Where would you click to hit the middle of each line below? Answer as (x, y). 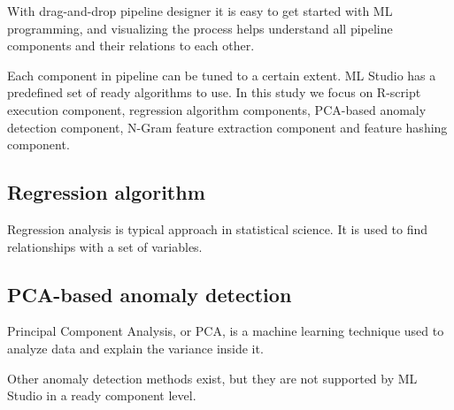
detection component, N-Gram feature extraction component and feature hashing (227, 127)
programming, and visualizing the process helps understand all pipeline (200, 28)
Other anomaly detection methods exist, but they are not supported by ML (212, 378)
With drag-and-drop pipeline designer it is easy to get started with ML (200, 11)
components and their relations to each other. (131, 46)
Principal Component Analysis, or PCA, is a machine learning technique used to (226, 331)
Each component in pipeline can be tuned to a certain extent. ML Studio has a (222, 75)
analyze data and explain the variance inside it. (135, 348)
